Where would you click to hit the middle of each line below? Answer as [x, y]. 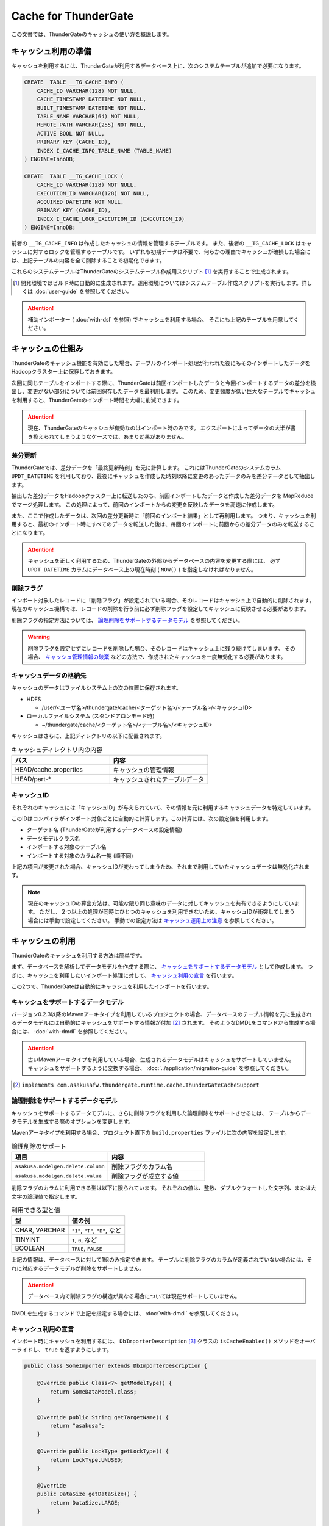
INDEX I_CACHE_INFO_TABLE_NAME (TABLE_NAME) [104, 150]
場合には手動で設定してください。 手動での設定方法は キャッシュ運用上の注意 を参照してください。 [152, 920]
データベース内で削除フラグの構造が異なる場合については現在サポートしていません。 [134, 1296]
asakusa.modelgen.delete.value [58, 1176]
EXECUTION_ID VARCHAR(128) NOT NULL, [93, 193]
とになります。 [30, 533]
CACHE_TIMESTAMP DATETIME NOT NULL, [91, 99]
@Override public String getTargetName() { [103, 1417]
